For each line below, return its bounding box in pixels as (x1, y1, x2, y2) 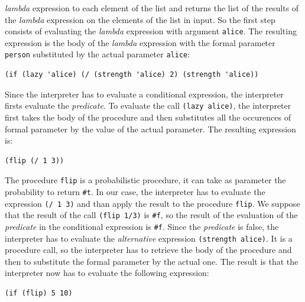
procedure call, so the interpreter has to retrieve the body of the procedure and (5, 243, 292, 256)
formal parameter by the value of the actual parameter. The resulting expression (5, 122, 296, 135)
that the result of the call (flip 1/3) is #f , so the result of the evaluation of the (5, 209, 298, 221)
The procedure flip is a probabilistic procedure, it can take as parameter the (5, 174, 286, 186)
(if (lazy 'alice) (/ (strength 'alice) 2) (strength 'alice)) (5, 70, 259, 79)
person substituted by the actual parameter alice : (5, 48, 190, 60)
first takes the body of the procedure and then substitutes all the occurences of (5, 111, 291, 123)
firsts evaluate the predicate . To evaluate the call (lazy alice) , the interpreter (5, 99, 291, 112)
